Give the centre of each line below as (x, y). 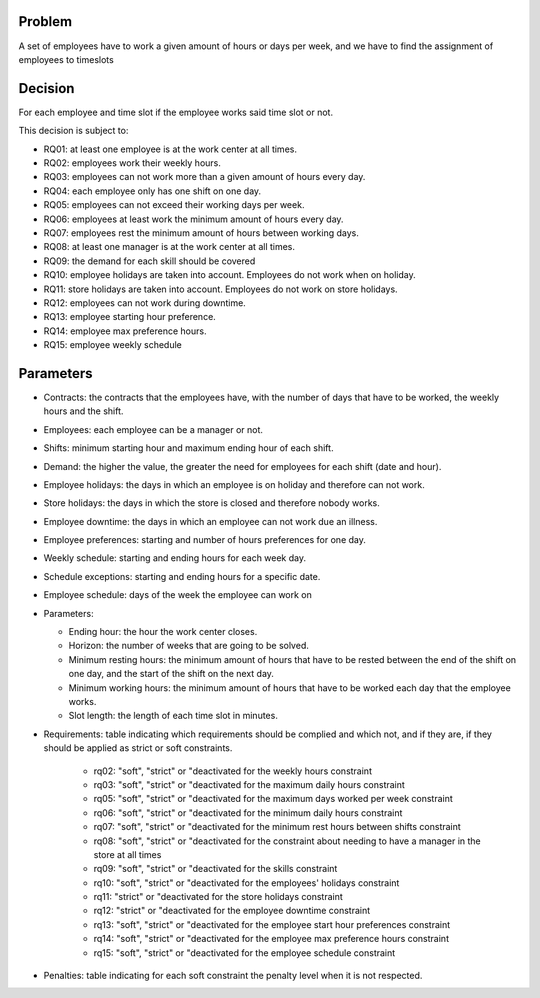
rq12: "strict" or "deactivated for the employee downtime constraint (232, 911)
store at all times (127, 854)
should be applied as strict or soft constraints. (138, 748)
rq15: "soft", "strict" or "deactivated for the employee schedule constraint (244, 952)
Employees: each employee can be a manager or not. (153, 429)
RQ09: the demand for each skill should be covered (149, 261)
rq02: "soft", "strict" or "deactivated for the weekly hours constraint (232, 771)
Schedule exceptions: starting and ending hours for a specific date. (182, 576)
